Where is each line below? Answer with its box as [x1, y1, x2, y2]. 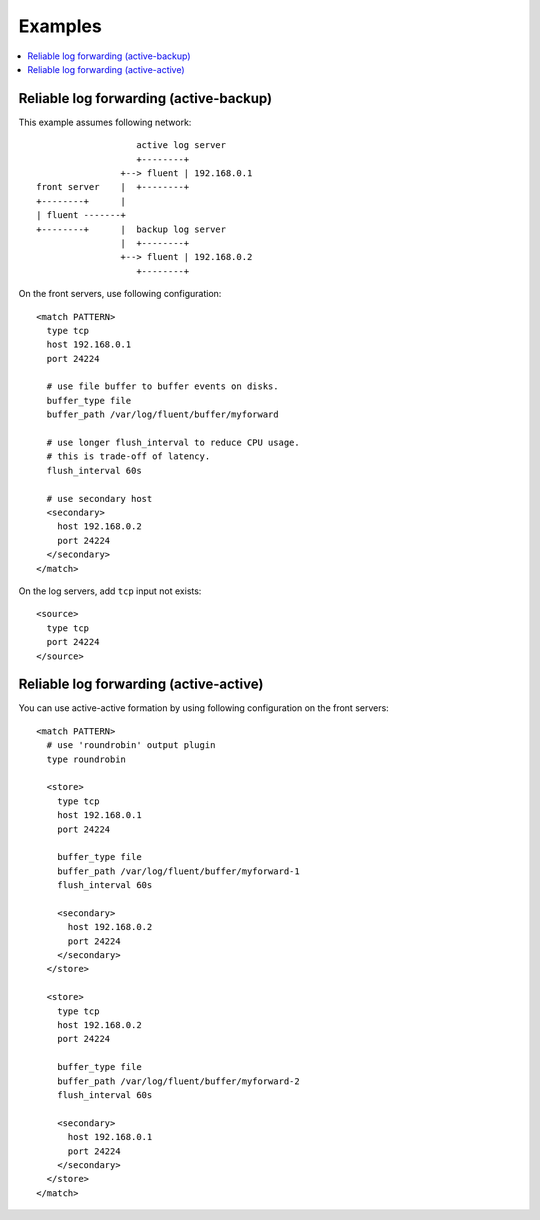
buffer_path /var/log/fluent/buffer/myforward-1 [56, 865, 300, 877]
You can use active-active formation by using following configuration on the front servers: [18, 702, 389, 714]
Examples [18, 15, 102, 37]
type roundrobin [46, 753, 127, 765]
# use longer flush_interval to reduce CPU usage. [46, 437, 300, 449]
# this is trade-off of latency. [46, 451, 211, 462]
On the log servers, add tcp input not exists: [18, 585, 202, 597]
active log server [136, 140, 227, 151]
